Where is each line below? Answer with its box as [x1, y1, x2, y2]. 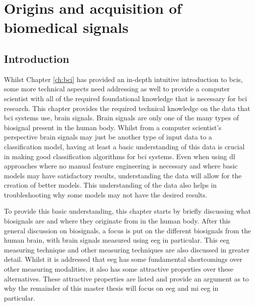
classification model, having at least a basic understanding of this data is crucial [4, 141, 245, 151]
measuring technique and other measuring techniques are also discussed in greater [4, 244, 250, 254]
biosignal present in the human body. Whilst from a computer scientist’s [4, 122, 222, 132]
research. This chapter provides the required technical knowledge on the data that [4, 103, 251, 113]
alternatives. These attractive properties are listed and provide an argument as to [4, 273, 249, 283]
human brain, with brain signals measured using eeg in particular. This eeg [4, 235, 229, 245]
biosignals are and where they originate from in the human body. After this [4, 216, 231, 226]
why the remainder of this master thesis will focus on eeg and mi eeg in [4, 283, 219, 293]
